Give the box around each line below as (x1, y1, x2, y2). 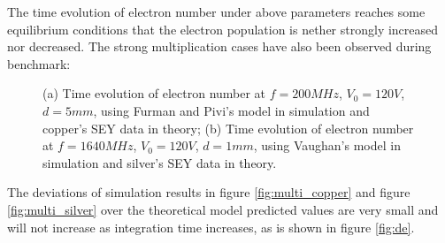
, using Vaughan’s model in (253, 136, 401, 155)
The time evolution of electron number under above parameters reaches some (7, 3, 426, 20)
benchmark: (7, 54, 71, 72)
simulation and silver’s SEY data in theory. (42, 153, 277, 171)
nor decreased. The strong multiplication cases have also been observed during (7, 37, 432, 56)
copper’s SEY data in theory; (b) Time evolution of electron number (42, 118, 414, 137)
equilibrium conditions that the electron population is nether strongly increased (7, 19, 439, 38)
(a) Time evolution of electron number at (42, 84, 266, 103)
